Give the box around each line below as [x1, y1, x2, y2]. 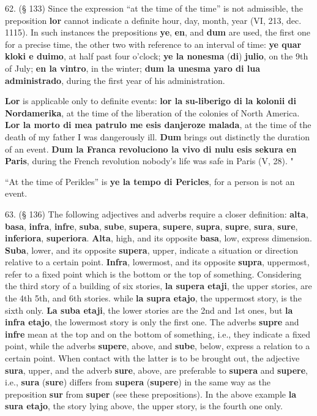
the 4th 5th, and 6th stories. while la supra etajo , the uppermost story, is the [5, 292, 302, 304]
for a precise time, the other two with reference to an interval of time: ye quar [5, 37, 302, 50]
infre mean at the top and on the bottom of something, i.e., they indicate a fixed [5, 327, 311, 340]
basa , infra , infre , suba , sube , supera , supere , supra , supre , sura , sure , [5, 219, 298, 232]
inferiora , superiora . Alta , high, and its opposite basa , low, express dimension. [5, 232, 312, 244]
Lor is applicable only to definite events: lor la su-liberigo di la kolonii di [5, 94, 296, 107]
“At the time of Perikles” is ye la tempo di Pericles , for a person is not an [5, 175, 295, 187]
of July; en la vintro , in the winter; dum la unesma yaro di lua [5, 61, 261, 74]
